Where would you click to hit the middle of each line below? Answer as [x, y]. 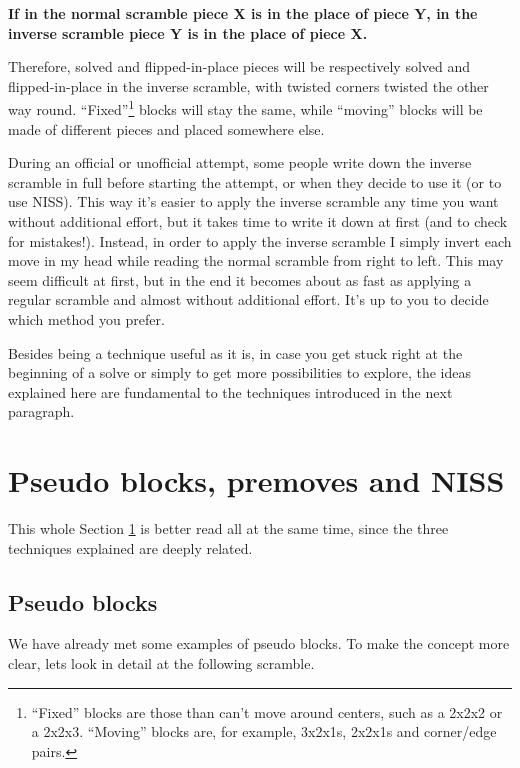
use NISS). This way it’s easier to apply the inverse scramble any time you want [253, 201]
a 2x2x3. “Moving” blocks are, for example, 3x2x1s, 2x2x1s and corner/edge [264, 731]
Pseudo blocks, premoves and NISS [256, 480]
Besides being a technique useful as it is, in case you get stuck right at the [235, 352]
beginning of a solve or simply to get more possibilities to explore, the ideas [239, 372]
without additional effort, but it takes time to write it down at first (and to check [258, 221]
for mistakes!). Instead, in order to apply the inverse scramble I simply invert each [260, 240]
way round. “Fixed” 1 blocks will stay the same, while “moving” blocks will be [245, 108]
